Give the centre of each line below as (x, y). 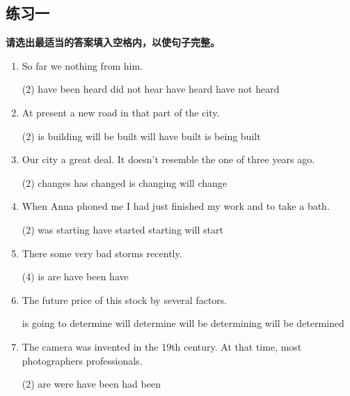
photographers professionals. (82, 360)
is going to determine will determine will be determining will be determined (183, 323)
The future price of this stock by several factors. (125, 299)
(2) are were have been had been (91, 384)
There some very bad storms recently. (102, 253)
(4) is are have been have (75, 276)
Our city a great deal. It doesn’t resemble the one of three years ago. (168, 159)
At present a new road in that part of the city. (121, 112)
